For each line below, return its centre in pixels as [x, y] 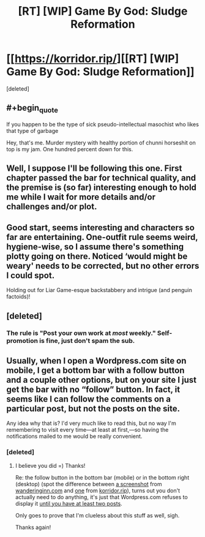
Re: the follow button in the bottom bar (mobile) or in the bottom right [102, 477]
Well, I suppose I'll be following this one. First [94, 169]
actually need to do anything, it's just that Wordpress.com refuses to [101, 497]
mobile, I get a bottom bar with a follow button [95, 370]
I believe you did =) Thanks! [50, 465]
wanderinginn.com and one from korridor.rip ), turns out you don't [98, 490]
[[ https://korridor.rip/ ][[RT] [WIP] [93, 59]
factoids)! [18, 297]
